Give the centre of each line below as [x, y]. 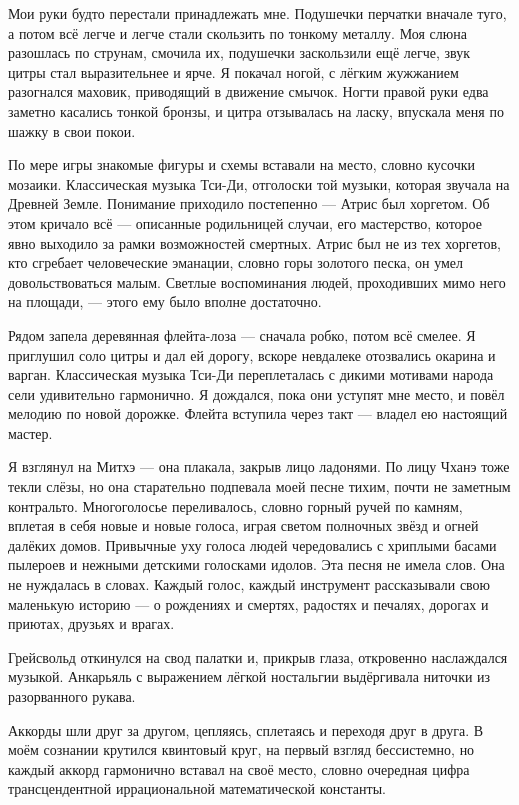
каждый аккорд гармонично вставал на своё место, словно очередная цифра [239, 768]
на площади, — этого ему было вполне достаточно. [165, 301]
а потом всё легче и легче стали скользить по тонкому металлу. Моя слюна [237, 32]
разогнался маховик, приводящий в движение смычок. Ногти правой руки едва [248, 91]
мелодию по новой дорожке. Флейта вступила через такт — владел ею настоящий [258, 413]
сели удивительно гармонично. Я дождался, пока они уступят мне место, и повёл [256, 393]
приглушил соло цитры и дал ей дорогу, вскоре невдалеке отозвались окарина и [252, 354]
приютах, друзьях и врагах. [91, 623]
